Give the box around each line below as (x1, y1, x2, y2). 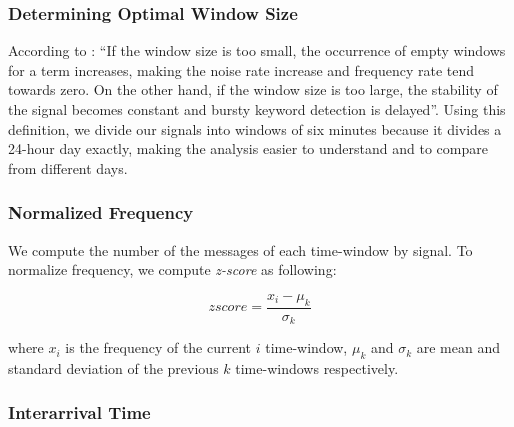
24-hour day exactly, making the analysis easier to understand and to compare (8, 138, 488, 159)
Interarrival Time (8, 400, 151, 425)
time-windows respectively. (235, 357, 399, 378)
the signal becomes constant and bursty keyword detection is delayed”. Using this (8, 99, 506, 119)
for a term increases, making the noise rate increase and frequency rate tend (8, 59, 475, 80)
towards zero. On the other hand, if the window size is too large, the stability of (8, 79, 498, 100)
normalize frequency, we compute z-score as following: (8, 259, 337, 280)
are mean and (416, 337, 500, 358)
